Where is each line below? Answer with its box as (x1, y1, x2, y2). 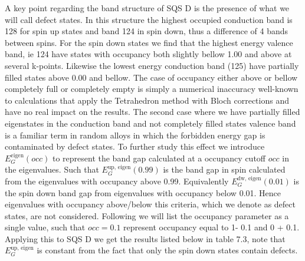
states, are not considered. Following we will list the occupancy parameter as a (5, 209, 289, 222)
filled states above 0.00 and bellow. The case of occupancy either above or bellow (5, 71, 298, 83)
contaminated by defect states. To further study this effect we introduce (5, 140, 265, 153)
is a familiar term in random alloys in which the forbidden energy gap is (5, 128, 265, 141)
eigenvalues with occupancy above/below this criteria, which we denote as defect (5, 198, 296, 210)
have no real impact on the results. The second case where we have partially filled (5, 105, 300, 118)
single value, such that (5, 221, 86, 233)
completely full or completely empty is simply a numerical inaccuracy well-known (5, 82, 299, 95)
